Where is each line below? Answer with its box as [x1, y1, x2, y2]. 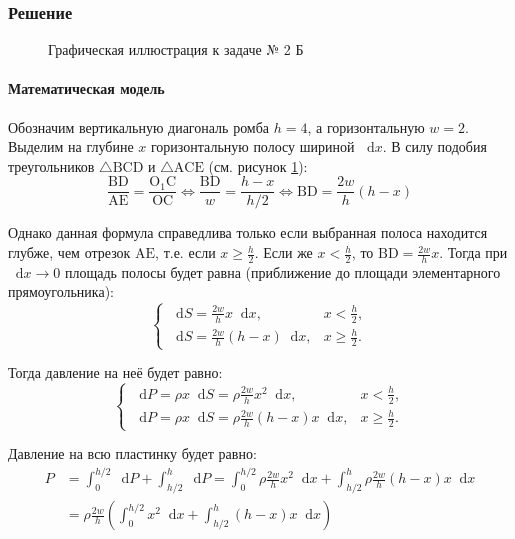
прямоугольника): [8, 281, 114, 302]
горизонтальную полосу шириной [150, 136, 355, 157]
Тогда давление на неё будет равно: [8, 362, 223, 383]
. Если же [254, 242, 313, 263]
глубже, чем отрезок [8, 242, 131, 263]
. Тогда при [439, 242, 508, 263]
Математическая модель [8, 78, 165, 99]
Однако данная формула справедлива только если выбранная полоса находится [8, 222, 488, 243]
